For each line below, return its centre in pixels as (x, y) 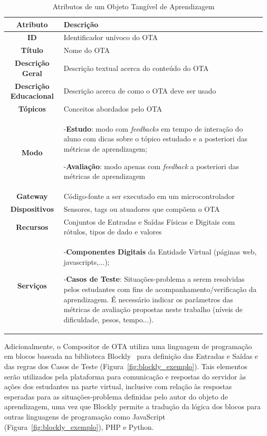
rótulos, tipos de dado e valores (112, 232)
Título (32, 50)
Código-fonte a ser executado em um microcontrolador (149, 196)
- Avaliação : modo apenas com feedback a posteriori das (151, 166)
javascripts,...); (87, 261)
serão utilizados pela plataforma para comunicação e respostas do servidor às (125, 376)
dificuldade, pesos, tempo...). (109, 319)
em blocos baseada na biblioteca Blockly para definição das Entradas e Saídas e (131, 356)
